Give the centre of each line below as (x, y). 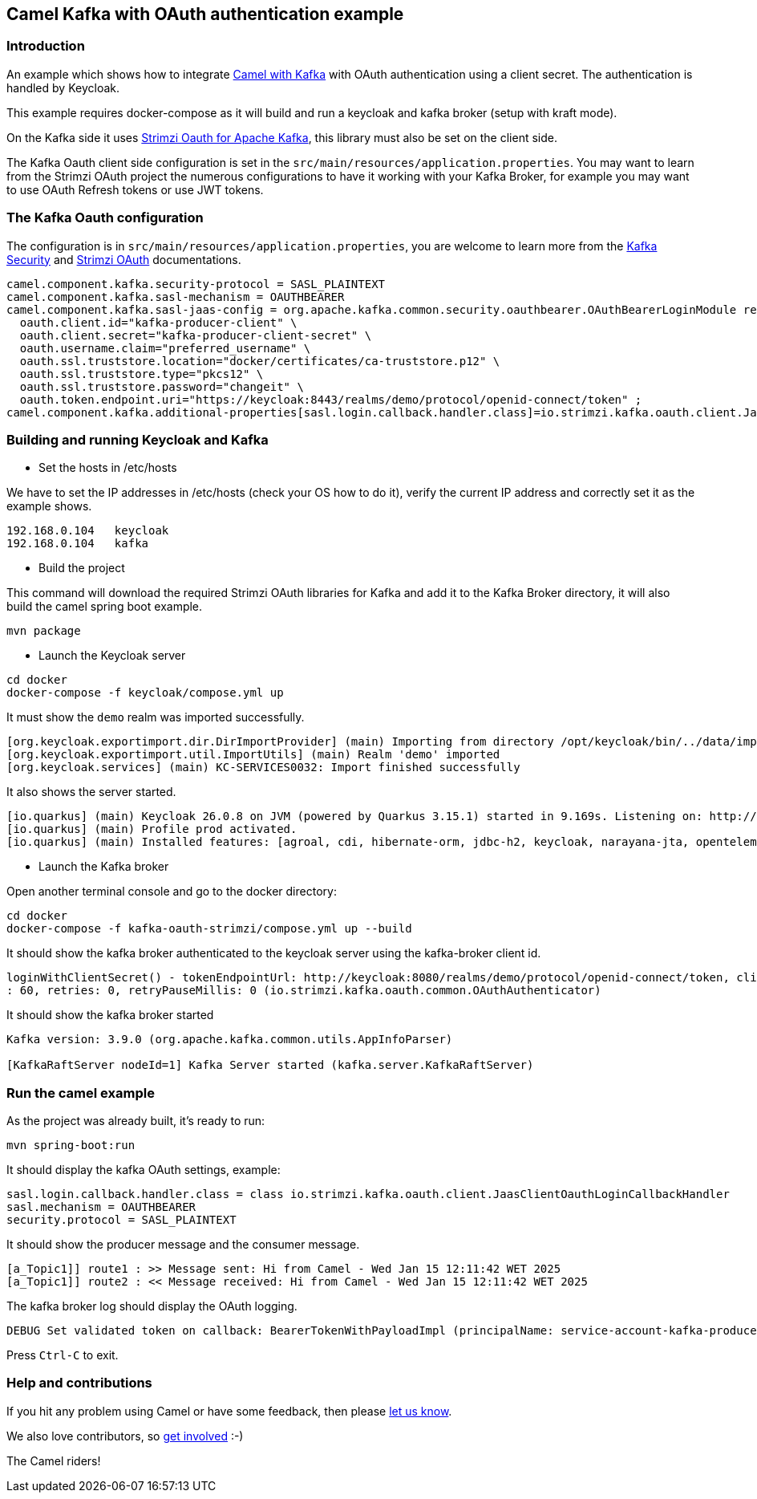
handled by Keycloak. (63, 87)
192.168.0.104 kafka (78, 544)
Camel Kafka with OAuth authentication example (205, 14)
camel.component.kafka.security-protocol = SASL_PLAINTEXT (196, 284)
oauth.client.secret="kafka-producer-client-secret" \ (196, 335)
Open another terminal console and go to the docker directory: (172, 892)
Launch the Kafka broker (104, 867)
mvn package (44, 631)
